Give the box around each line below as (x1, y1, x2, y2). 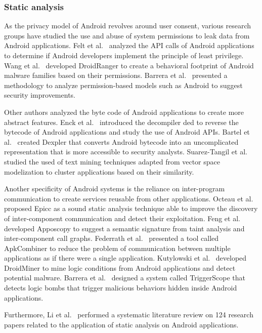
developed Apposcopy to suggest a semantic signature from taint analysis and (4, 223, 245, 233)
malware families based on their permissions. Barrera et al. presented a (4, 70, 228, 80)
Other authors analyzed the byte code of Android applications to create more (4, 106, 244, 117)
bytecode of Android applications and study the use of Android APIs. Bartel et (4, 127, 250, 137)
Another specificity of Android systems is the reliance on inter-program (4, 183, 225, 194)
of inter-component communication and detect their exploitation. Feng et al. (4, 213, 240, 223)
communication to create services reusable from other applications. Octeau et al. (4, 193, 253, 203)
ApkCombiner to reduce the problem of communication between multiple (4, 242, 231, 253)
